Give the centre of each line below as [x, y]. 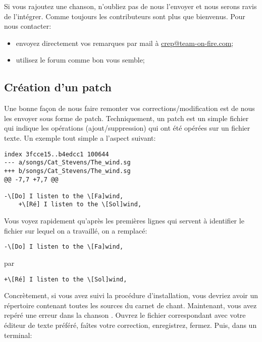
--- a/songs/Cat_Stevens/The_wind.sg [67, 163]
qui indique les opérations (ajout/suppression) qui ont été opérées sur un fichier [127, 128]
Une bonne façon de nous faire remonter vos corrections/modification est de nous [129, 108]
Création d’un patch [58, 87]
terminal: [18, 335]
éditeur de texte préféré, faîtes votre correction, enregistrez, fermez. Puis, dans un [130, 325]
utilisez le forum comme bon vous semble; [80, 60]
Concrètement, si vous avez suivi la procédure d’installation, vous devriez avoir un [131, 295]
